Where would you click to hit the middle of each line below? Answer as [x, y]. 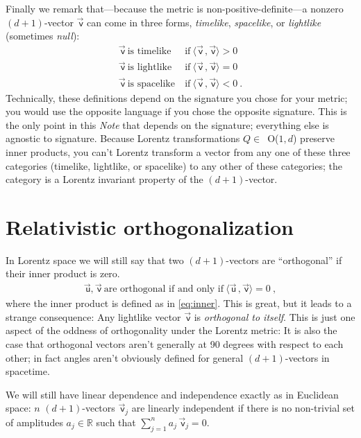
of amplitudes [34, 422]
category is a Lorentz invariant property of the [104, 179]
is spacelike [151, 84]
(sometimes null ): [43, 36]
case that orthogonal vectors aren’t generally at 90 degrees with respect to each [175, 344]
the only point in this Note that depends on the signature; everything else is [167, 124]
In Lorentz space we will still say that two [95, 260]
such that [116, 422]
